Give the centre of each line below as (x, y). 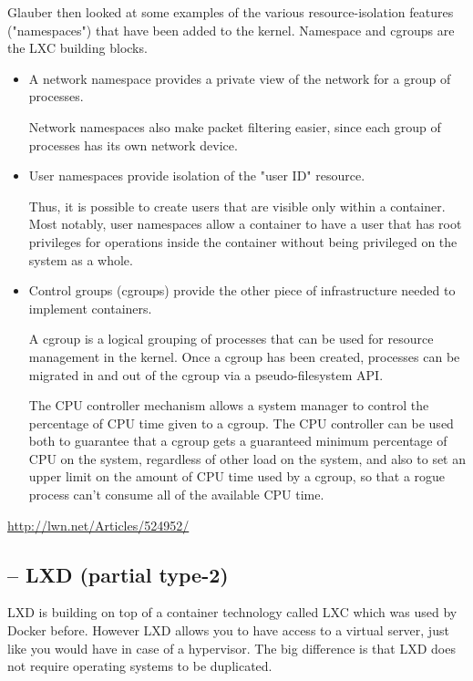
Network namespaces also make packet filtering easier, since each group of (235, 126)
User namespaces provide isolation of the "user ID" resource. (197, 175)
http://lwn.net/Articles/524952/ (98, 525)
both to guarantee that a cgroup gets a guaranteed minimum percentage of (238, 441)
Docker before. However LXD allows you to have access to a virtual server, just (228, 630)
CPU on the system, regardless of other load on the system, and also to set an (247, 458)
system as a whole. (81, 259)
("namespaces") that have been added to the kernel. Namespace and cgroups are (231, 30)
